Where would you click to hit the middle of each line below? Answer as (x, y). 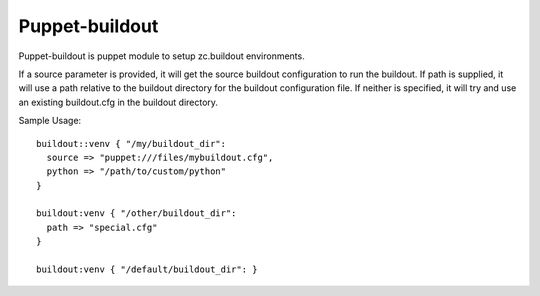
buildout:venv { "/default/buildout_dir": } (147, 269)
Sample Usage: (50, 121)
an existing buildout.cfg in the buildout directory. (118, 102)
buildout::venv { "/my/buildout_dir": (131, 143)
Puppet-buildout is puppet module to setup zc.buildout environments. (161, 56)
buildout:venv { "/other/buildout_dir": (136, 213)
